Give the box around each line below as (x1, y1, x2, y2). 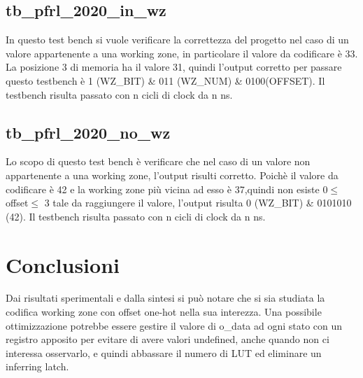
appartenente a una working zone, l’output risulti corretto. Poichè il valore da (6, 167, 339, 182)
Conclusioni (6, 250, 120, 279)
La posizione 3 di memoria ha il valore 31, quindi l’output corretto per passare (6, 59, 342, 74)
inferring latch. (6, 359, 69, 374)
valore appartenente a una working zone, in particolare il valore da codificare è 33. (6, 45, 358, 60)
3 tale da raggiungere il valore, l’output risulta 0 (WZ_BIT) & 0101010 (44, 195, 352, 210)
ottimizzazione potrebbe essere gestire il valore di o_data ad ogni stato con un (6, 318, 343, 332)
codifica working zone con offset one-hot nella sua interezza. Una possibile (6, 304, 322, 319)
